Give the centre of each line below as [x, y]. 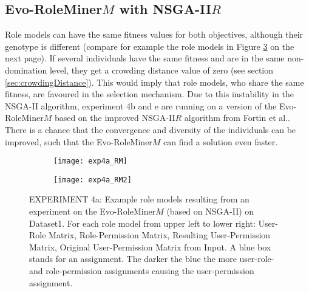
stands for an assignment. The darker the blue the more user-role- [152, 259]
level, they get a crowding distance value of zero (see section [161, 70]
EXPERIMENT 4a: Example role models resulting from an [139, 199]
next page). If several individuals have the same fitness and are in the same [145, 58]
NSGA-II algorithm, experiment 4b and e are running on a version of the [141, 105]
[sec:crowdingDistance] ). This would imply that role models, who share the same [154, 82]
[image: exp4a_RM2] [93, 180]
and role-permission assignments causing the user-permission [142, 271]
